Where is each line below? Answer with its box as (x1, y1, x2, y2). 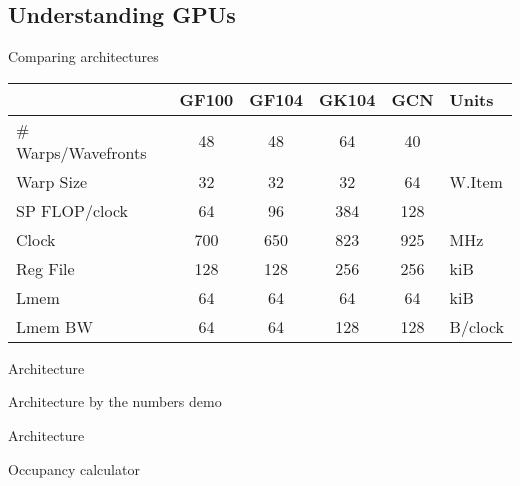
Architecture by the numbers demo (8, 391, 222, 412)
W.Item (449, 169, 503, 193)
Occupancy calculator (8, 458, 140, 479)
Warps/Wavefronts (16, 140, 147, 164)
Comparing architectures (8, 46, 159, 67)
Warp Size (16, 169, 88, 193)
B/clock (449, 314, 504, 338)
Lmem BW (16, 314, 93, 338)
